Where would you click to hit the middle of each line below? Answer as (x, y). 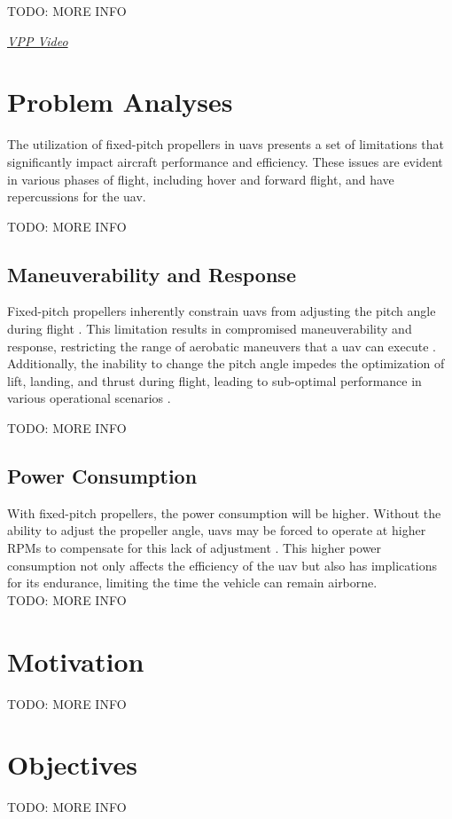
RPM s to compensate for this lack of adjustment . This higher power (195, 548)
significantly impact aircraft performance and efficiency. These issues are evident (225, 161)
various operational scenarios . (89, 398)
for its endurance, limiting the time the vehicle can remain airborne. (192, 583)
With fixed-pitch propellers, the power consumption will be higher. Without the (224, 512)
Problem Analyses (120, 102)
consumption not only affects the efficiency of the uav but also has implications (222, 565)
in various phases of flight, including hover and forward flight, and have (201, 179)
